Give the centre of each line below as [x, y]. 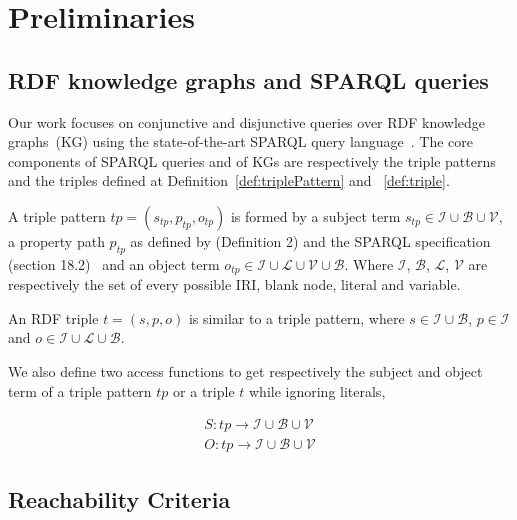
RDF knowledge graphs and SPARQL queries [248, 79]
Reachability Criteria [119, 498]
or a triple [204, 390]
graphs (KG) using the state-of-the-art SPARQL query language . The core [241, 141]
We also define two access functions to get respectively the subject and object [245, 370]
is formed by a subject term [315, 215]
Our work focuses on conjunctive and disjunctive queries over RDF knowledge [247, 121]
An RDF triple [53, 317]
